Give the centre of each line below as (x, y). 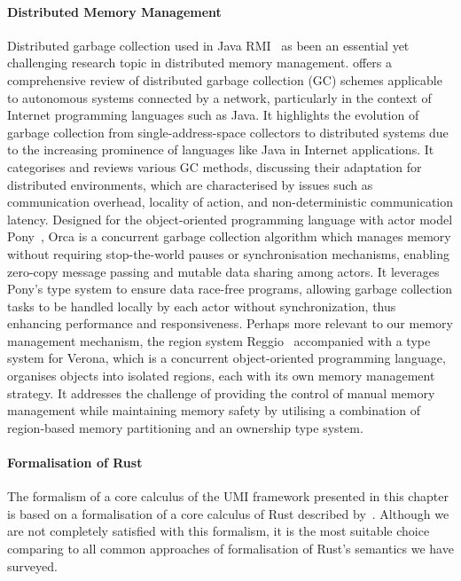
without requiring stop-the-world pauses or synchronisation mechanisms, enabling (228, 253)
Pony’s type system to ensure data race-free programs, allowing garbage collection (230, 289)
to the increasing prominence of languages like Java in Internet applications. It (221, 149)
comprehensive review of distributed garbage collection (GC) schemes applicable (225, 79)
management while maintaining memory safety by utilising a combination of (214, 410)
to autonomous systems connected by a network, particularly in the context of (219, 97)
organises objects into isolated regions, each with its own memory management (221, 376)
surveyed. (32, 565)
